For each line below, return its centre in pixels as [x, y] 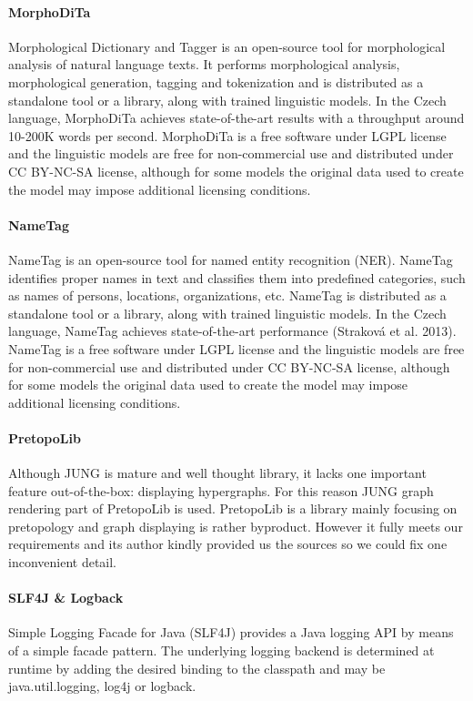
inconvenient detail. [63, 562]
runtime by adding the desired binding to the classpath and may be [197, 668]
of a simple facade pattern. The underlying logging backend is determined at [221, 650]
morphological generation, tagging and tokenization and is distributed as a [216, 81]
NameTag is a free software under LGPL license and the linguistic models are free [236, 348]
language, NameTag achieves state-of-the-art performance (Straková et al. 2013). [232, 331]
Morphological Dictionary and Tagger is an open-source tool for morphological [227, 46]
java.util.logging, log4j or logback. [102, 686]
